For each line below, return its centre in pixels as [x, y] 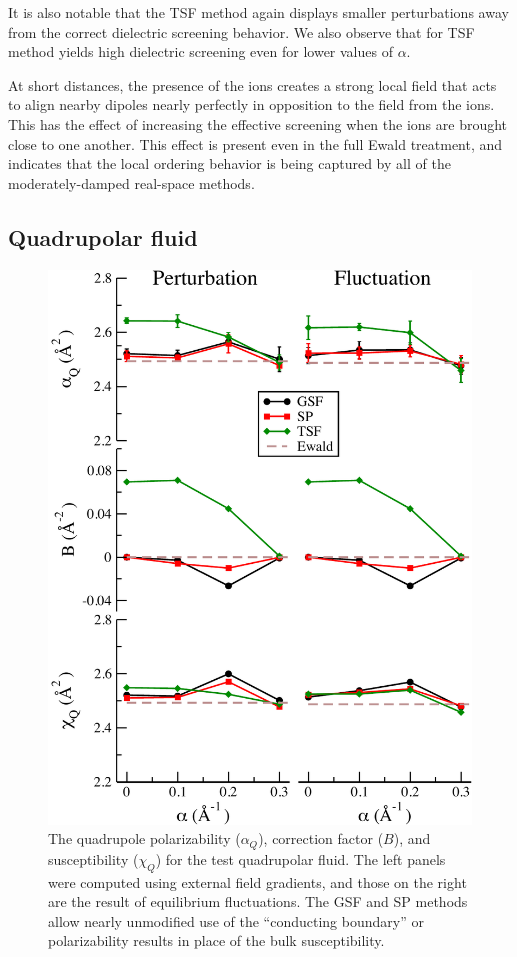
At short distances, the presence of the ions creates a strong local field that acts [252, 84]
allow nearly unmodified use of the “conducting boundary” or [236, 920]
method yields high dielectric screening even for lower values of [200, 51]
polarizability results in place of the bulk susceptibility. [216, 940]
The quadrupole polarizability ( [144, 838]
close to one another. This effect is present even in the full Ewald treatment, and [255, 143]
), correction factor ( [321, 838]
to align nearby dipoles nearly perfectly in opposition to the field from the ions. [251, 104]
